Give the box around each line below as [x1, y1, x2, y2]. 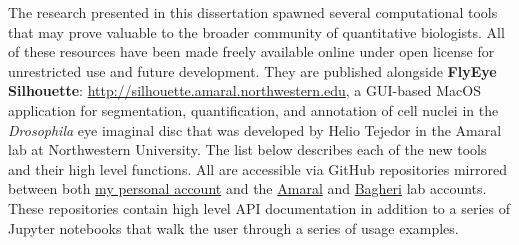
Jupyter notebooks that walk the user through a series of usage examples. [8, 217, 459, 238]
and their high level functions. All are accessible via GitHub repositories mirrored [8, 158, 507, 179]
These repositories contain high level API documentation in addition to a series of [8, 197, 510, 218]
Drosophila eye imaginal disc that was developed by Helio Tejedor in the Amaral [8, 119, 502, 140]
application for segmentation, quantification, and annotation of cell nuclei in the [8, 99, 499, 120]
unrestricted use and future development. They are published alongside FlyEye [8, 60, 497, 81]
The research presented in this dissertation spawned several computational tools [8, 2, 498, 22]
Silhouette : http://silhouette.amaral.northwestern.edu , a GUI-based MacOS [8, 80, 481, 101]
